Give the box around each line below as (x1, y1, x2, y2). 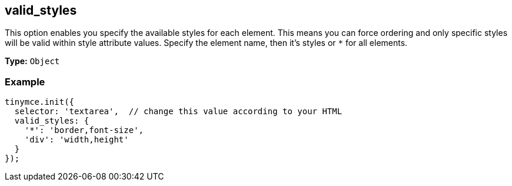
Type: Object (5, 56, 60, 67)
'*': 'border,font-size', (24, 125, 144, 135)
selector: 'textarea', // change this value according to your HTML (14, 107, 343, 117)
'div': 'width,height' (24, 135, 129, 145)
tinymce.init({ (5, 97, 75, 107)
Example (5, 75, 45, 88)
